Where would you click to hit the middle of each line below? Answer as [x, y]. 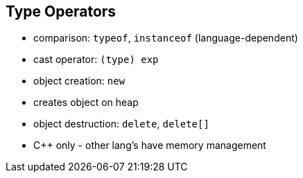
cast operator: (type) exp [96, 60]
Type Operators [61, 11]
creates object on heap [86, 103]
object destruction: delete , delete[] [121, 124]
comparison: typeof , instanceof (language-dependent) [166, 38]
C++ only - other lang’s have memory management [150, 145]
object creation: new [79, 81]
